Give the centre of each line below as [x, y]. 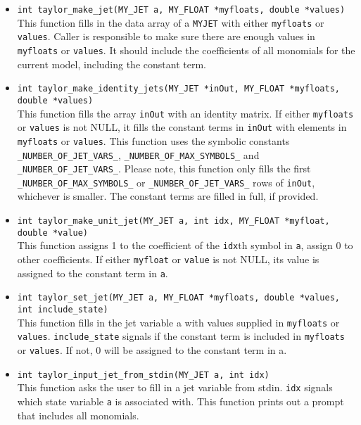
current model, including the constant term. [112, 64]
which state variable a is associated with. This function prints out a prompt [180, 401]
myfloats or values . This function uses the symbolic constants [153, 140]
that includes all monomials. [78, 415]
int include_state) [63, 310]
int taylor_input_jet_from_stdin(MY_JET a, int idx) [143, 375]
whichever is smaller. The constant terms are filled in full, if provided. [168, 196]
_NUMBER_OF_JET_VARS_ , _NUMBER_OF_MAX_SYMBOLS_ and [138, 154]
